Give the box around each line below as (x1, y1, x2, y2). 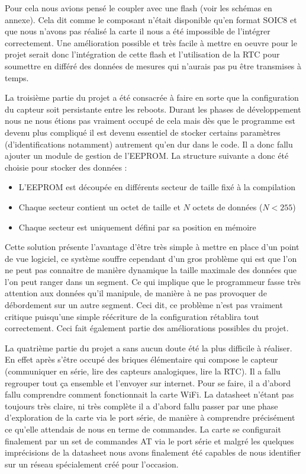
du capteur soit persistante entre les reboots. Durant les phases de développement (5, 103, 301, 115)
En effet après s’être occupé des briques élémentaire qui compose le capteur (5, 353, 278, 366)
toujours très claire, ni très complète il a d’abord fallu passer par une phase (5, 399, 278, 412)
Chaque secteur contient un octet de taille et (18, 200, 181, 213)
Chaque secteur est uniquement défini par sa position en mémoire (18, 220, 256, 233)
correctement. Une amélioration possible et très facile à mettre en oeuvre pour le (5, 36, 297, 49)
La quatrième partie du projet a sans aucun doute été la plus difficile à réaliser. (5, 341, 292, 354)
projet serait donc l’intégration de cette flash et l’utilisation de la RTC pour (5, 48, 280, 60)
